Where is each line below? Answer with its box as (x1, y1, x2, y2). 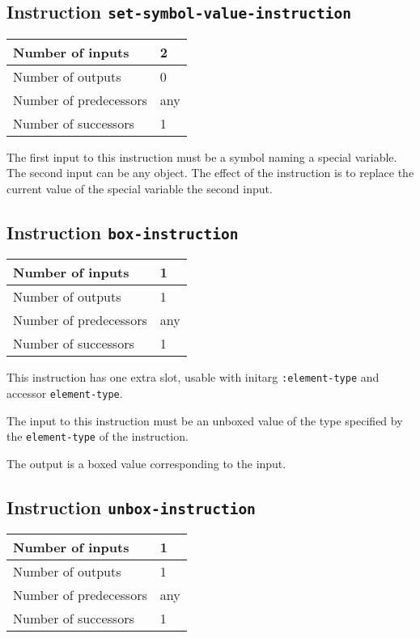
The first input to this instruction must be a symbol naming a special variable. (6, 148, 397, 165)
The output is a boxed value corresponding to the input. (6, 454, 286, 471)
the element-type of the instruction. (6, 428, 189, 445)
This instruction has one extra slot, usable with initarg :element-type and (6, 369, 380, 386)
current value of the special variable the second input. (6, 180, 273, 196)
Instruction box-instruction (6, 219, 239, 244)
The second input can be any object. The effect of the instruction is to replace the (6, 164, 414, 181)
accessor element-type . (6, 385, 123, 401)
